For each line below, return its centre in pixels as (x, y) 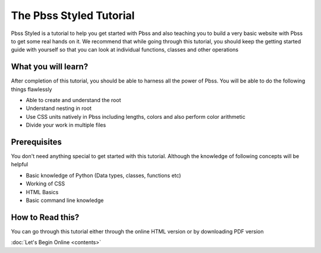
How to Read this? (45, 217)
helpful (20, 165)
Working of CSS (45, 184)
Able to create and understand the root (73, 100)
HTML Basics (42, 192)
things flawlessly (32, 89)
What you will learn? (50, 67)
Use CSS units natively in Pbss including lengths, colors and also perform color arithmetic (136, 116)
